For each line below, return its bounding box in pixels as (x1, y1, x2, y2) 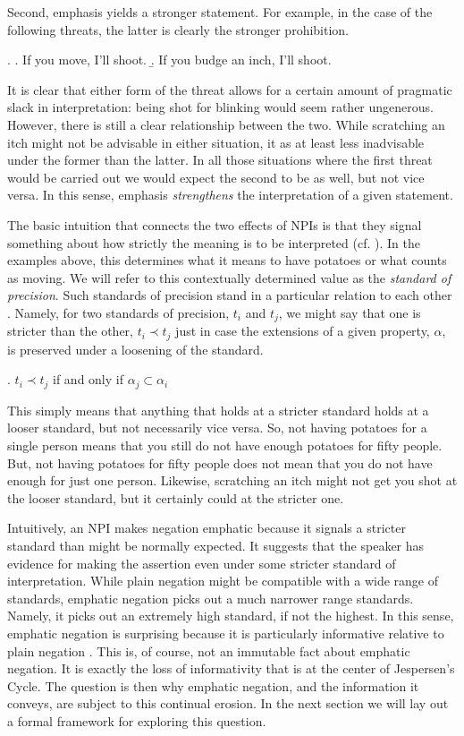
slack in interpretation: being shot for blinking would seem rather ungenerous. (7, 98, 434, 116)
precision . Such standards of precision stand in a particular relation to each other (7, 286, 452, 304)
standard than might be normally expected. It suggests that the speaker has (7, 536, 425, 555)
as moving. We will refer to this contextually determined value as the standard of (7, 268, 451, 287)
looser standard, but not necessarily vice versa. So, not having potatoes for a (7, 418, 427, 437)
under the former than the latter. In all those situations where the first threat (7, 150, 433, 169)
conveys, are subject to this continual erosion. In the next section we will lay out (7, 694, 449, 713)
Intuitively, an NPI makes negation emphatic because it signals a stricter (7, 518, 406, 537)
